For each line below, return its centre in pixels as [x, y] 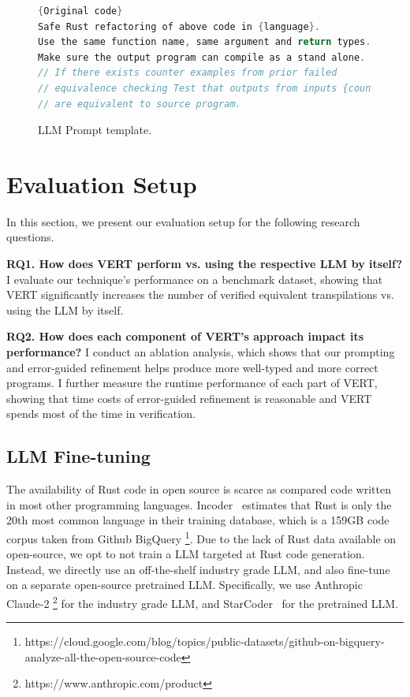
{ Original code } [80, 11]
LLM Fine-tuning [78, 456]
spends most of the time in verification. [101, 414]
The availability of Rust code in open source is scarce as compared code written [199, 489]
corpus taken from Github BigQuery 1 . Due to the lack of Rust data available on [201, 537]
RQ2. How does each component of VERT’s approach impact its [185, 336]
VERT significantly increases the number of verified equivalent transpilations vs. [200, 294]
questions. [30, 237]
